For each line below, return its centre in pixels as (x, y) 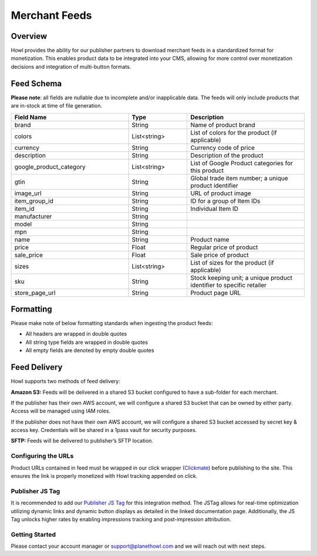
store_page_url (35, 293)
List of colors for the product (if (234, 132)
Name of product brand (223, 125)
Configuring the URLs (42, 456)
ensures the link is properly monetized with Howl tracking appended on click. (104, 476)
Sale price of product (220, 254)
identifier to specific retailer (229, 285)
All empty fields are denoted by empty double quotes (90, 350)
